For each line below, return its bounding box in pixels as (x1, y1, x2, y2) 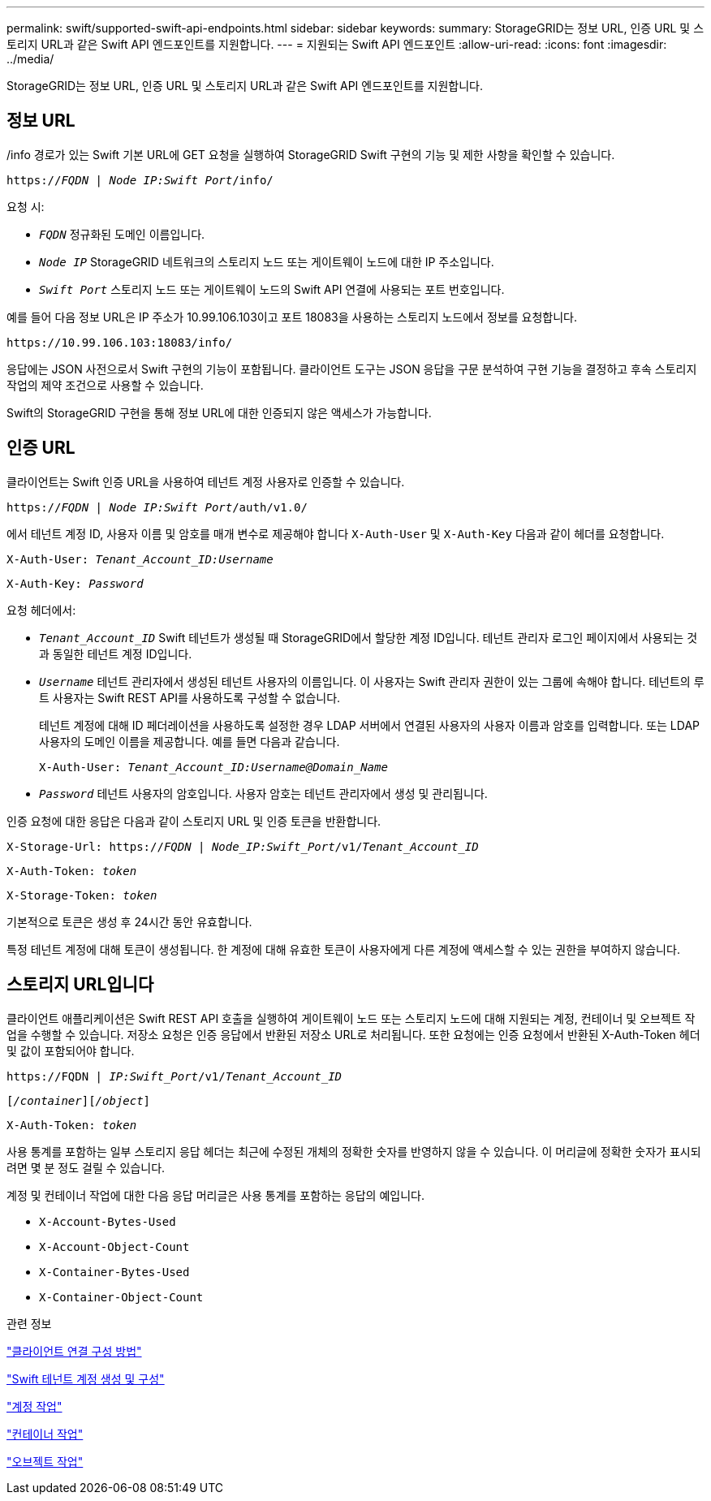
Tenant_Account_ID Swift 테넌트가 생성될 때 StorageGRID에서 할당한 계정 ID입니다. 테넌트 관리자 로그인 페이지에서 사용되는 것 (39, 630, 698, 645)
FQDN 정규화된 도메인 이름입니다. (39, 226, 205, 241)
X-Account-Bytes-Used (39, 1214, 176, 1228)
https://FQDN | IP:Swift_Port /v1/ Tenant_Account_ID (6, 1069, 343, 1083)
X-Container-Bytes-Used (39, 1265, 190, 1279)
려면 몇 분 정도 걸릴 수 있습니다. (6, 1160, 166, 1175)
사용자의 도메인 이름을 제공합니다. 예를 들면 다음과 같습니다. (39, 734, 340, 748)
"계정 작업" (6, 1399, 62, 1413)
